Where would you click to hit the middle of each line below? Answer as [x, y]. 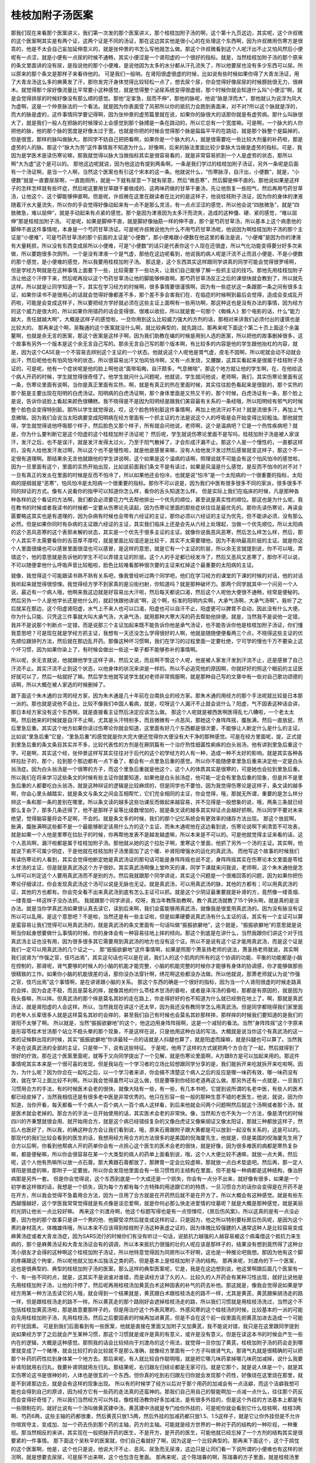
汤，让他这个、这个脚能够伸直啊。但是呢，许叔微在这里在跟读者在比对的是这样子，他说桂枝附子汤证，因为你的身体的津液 [157, 197]
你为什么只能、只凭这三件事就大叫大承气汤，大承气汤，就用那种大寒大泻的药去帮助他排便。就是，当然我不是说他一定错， [157, 617]
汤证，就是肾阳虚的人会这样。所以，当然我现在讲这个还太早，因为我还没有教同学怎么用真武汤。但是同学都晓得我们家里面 [157, 1007]
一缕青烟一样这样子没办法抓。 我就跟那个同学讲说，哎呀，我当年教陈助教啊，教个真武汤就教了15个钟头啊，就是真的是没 [155, 900]
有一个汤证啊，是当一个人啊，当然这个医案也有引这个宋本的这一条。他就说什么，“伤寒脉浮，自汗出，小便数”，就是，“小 [155, 172]
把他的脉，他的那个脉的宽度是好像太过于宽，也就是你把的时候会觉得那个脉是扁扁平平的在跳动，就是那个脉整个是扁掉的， [157, 131]
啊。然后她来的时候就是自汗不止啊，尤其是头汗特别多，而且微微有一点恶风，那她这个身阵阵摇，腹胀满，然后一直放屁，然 [157, 720]
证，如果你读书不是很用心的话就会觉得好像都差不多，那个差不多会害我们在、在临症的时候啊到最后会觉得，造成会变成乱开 [157, 295]
